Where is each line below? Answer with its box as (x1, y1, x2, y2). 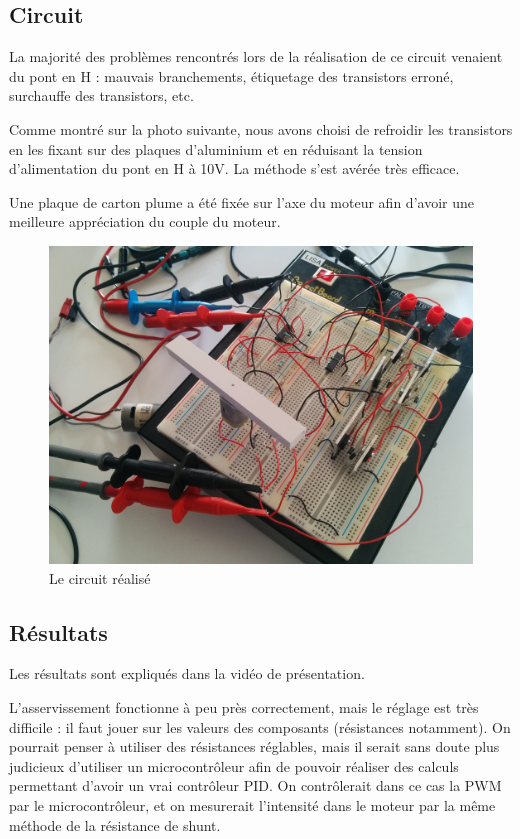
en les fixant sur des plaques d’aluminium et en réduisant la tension (9, 138, 423, 159)
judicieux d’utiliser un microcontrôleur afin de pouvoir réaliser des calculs (9, 755, 459, 776)
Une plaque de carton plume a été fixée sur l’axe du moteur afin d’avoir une (9, 191, 474, 212)
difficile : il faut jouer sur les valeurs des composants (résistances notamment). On (9, 716, 511, 737)
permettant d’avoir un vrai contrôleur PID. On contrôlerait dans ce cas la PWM (9, 775, 502, 796)
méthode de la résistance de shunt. (9, 814, 221, 835)
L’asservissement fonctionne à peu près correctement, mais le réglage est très (9, 696, 479, 717)
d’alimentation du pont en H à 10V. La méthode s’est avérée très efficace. (9, 158, 460, 179)
